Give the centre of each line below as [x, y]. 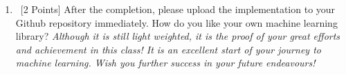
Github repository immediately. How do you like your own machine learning [176, 22]
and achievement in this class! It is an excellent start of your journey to [168, 49]
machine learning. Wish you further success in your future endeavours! [165, 63]
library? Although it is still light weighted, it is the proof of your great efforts [178, 36]
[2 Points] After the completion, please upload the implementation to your [178, 9]
